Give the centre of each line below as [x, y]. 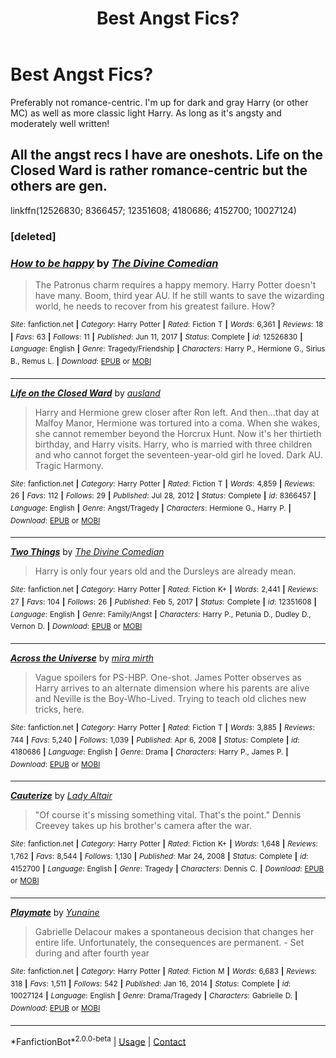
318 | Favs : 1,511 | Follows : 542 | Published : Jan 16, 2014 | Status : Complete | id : [151, 983]
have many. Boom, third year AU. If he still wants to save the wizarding [179, 295]
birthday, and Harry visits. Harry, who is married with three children [173, 444]
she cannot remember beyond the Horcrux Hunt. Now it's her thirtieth [178, 433]
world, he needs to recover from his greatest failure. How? [155, 306]
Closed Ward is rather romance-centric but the [159, 170]
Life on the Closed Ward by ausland [85, 393]
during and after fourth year [92, 953]
